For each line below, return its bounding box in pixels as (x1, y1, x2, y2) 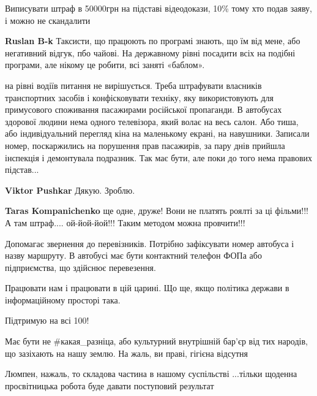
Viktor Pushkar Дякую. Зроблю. (5, 183, 135, 196)
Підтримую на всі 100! (5, 314, 89, 327)
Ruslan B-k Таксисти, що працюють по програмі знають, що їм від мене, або (5, 34, 300, 47)
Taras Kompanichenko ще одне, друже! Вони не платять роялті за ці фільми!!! (5, 204, 308, 217)
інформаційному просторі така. (5, 293, 121, 306)
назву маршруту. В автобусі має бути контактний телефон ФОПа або (5, 249, 262, 262)
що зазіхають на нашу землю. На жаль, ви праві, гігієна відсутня (5, 346, 248, 359)
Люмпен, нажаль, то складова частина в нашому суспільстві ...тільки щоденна (5, 367, 297, 380)
